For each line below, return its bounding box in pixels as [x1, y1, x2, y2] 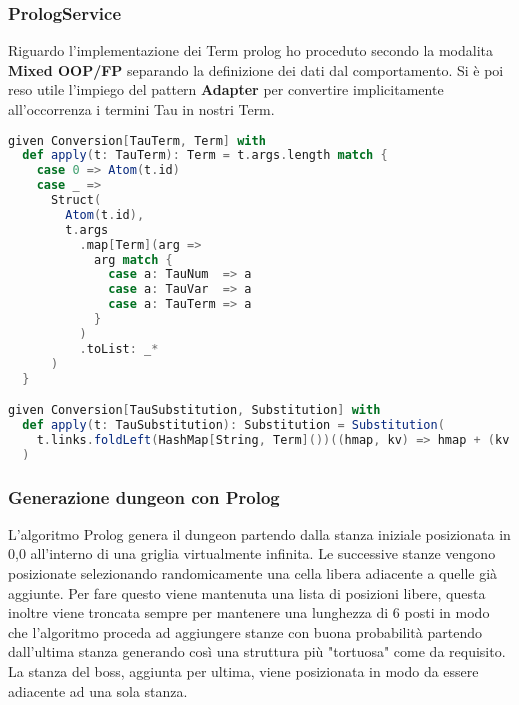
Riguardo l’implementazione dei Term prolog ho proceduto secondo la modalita [8, 40, 493, 61]
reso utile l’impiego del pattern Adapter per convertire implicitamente [8, 79, 444, 100]
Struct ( [50, 193, 102, 208]
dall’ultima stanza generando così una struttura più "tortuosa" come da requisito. [8, 641, 506, 662]
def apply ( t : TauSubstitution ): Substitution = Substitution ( [22, 418, 445, 432]
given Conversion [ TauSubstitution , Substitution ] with [8, 403, 381, 418]
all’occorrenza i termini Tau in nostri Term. [8, 99, 275, 119]
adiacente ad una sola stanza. [8, 680, 188, 701]
